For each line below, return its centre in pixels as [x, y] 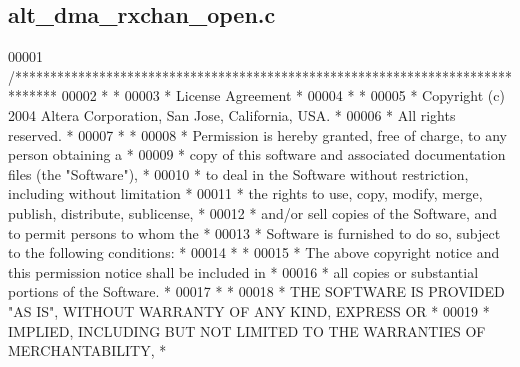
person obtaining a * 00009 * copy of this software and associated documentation [257, 154]
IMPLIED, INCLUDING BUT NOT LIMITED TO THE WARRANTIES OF [247, 330]
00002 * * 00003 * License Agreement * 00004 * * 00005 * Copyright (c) [283, 95]
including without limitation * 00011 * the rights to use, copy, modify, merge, [245, 193]
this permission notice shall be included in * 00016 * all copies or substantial [243, 271]
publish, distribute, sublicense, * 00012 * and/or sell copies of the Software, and [253, 212]
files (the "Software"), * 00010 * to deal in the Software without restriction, [238, 173]
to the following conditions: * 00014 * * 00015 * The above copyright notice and [254, 252]
